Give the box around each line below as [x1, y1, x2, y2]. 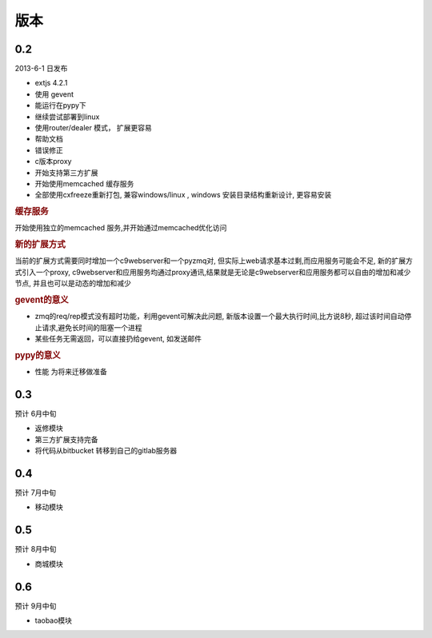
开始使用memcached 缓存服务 [34, 178, 134, 188]
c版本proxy [34, 157, 72, 166]
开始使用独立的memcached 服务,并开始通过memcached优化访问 [14, 223, 227, 233]
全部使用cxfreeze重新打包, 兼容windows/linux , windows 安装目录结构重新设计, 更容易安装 [34, 190, 332, 200]
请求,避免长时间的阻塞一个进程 [41, 322, 143, 332]
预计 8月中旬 [14, 544, 57, 554]
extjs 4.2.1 [34, 78, 68, 88]
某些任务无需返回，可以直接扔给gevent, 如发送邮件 [34, 334, 202, 344]
